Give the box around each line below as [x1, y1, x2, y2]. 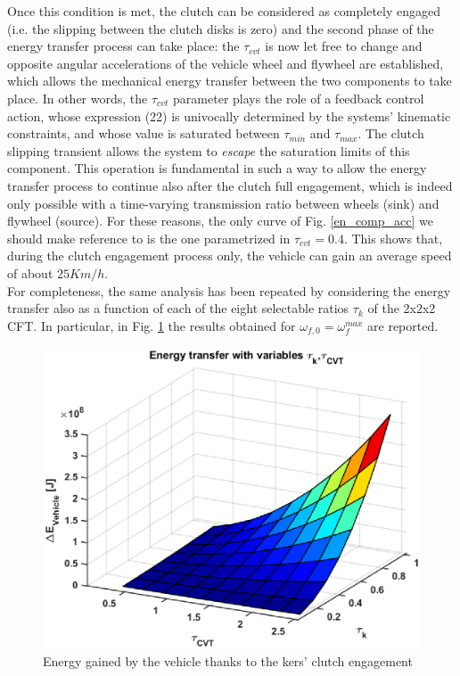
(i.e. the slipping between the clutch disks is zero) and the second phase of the [7, 19, 434, 37]
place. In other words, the [7, 88, 148, 107]
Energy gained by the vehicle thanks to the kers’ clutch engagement [43, 652, 413, 671]
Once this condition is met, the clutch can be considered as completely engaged [7, 2, 441, 20]
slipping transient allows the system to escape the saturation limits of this [7, 141, 410, 160]
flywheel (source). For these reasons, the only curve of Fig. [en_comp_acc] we [7, 211, 434, 230]
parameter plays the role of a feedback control [173, 88, 424, 107]
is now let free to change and [265, 37, 423, 55]
